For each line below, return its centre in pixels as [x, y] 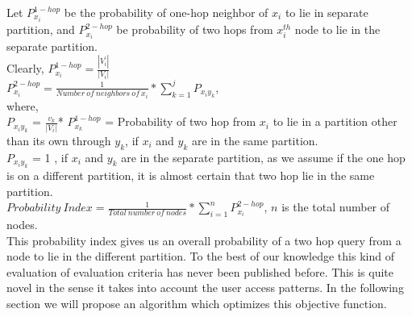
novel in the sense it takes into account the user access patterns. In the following [205, 288]
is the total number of [336, 207]
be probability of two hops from [195, 29]
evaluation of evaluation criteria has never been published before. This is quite [200, 271]
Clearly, [25, 68]
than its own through [59, 140]
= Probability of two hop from [181, 121]
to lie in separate [327, 12]
